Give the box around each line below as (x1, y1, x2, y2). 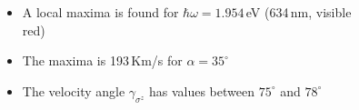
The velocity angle (22, 81, 125, 100)
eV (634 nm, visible (245, 3, 352, 21)
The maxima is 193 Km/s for (22, 51, 183, 70)
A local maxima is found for (22, 3, 179, 21)
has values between (148, 81, 254, 100)
